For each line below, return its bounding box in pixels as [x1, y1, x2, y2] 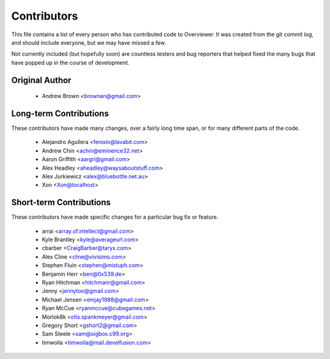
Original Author [11, 75, 71, 85]
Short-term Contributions [11, 197, 111, 208]
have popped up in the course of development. [11, 59, 130, 66]
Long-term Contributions [11, 108, 109, 119]
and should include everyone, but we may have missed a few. [11, 39, 166, 46]
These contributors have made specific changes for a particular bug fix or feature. [11, 213, 219, 221]
